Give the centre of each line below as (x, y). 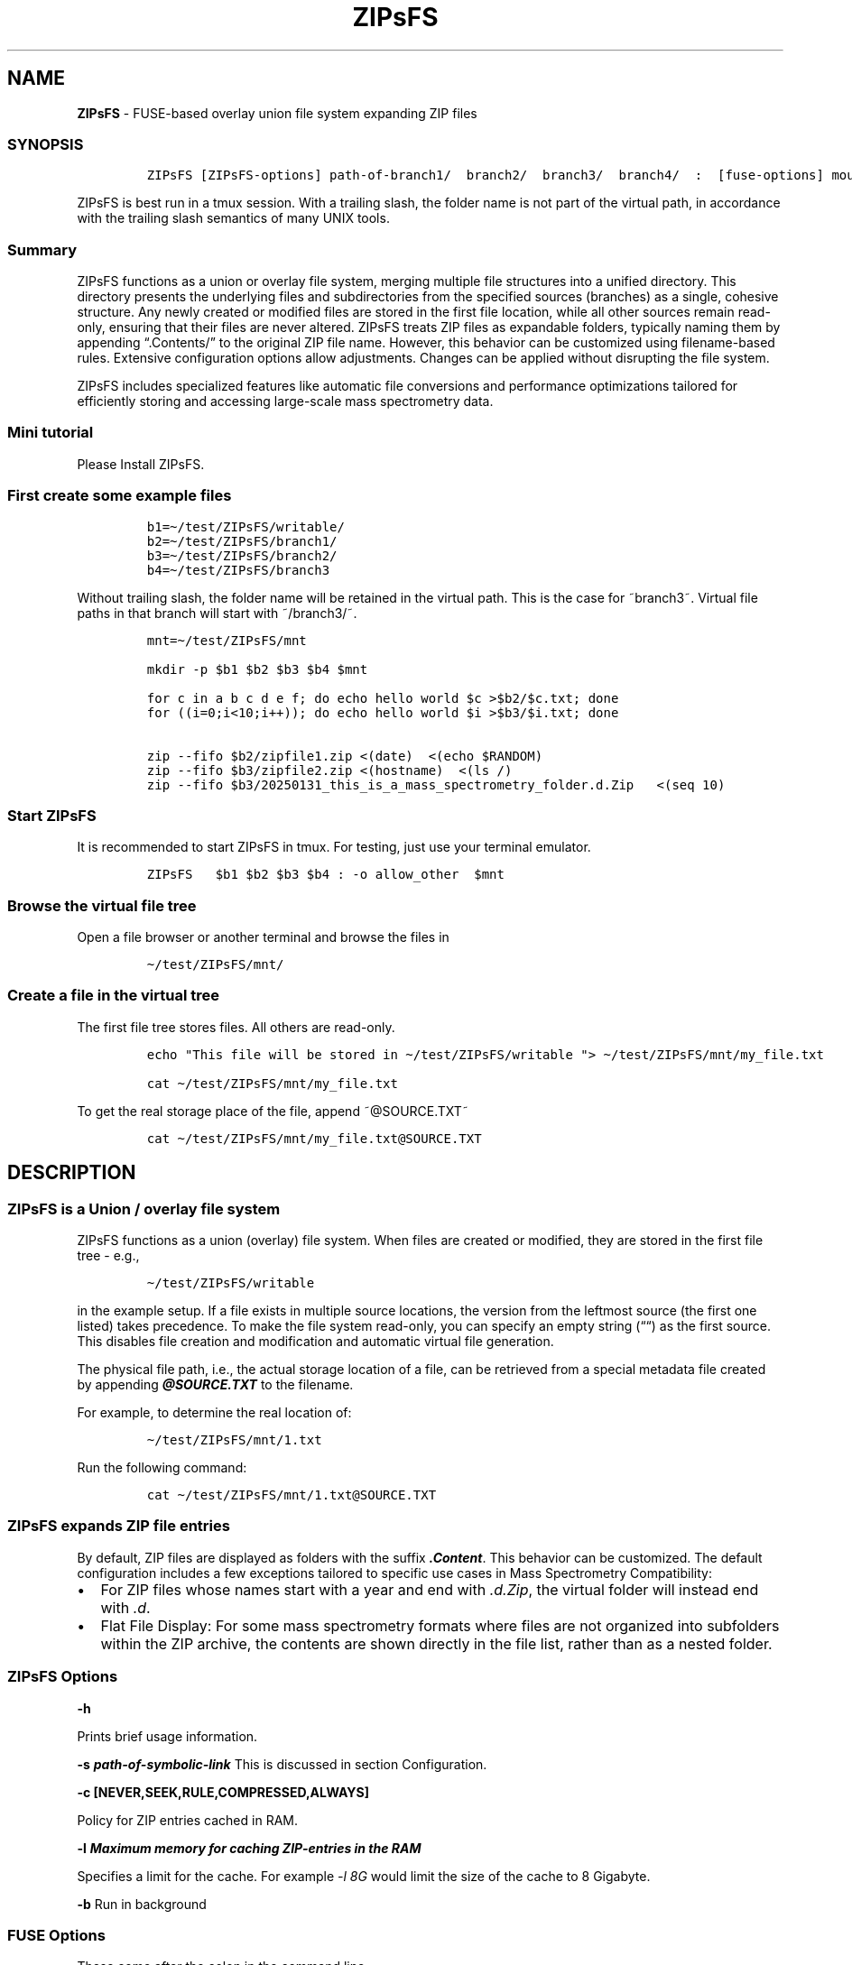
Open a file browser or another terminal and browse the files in (263, 937)
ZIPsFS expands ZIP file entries (119, 1526)
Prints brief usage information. (167, 1736)
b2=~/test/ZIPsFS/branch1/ (242, 541)
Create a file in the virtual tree (113, 996)
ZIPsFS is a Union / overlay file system (144, 1209)
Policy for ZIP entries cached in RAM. (187, 1820)
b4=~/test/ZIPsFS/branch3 (238, 570)
